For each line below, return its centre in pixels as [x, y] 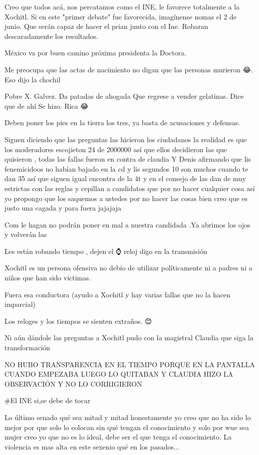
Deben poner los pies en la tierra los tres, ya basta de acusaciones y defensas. [122, 122]
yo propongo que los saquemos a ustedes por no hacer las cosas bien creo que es [126, 198]
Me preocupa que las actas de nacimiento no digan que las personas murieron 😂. [129, 69]
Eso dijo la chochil [33, 79]
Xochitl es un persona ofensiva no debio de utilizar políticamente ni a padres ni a [129, 268]
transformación [27, 347]
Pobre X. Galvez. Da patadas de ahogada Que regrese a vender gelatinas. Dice [124, 96]
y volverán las [26, 234]
